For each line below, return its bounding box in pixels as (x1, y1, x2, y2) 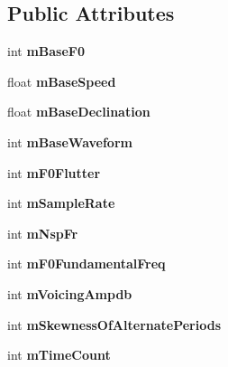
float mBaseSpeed (7, 71, 116, 90)
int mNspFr (7, 223, 78, 242)
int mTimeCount (7, 345, 111, 364)
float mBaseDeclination (7, 102, 150, 121)
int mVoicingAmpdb (7, 284, 132, 303)
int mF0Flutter (7, 163, 101, 182)
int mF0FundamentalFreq (7, 254, 166, 273)
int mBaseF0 (7, 42, 86, 61)
